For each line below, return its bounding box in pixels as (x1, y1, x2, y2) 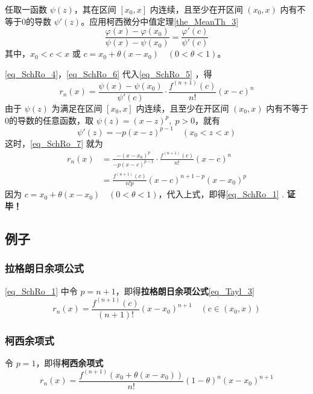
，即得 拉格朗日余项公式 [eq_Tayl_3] (115, 284, 255, 297)
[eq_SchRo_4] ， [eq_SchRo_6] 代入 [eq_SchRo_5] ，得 (5, 67, 212, 80)
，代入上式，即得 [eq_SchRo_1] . (158, 188, 285, 200)
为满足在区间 (51, 101, 103, 114)
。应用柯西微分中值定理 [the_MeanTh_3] (81, 14, 239, 27)
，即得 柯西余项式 (36, 356, 104, 369)
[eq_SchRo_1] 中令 (5, 284, 78, 297)
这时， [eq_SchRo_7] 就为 (5, 136, 103, 149)
